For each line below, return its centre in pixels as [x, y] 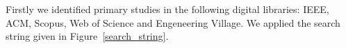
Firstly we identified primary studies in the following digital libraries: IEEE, [167, 9]
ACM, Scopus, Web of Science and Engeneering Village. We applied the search [173, 22]
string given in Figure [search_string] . [87, 36]
